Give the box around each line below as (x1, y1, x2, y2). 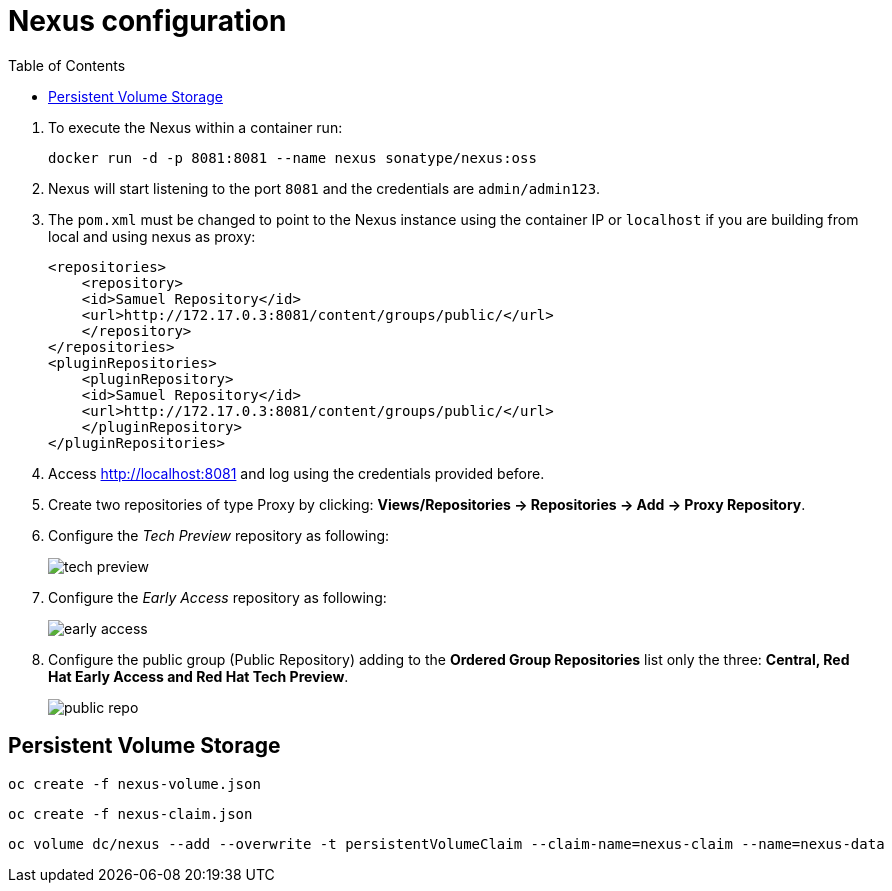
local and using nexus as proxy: (48, 227, 256, 245)
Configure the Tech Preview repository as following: (48, 526, 390, 544)
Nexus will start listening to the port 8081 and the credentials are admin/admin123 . (48, 179, 601, 197)
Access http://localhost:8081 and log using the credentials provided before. (48, 464, 545, 482)
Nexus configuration (8, 4, 287, 38)
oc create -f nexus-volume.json (8, 775, 261, 792)
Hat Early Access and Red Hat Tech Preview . (48, 667, 349, 685)
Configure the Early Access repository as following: (48, 588, 387, 606)
